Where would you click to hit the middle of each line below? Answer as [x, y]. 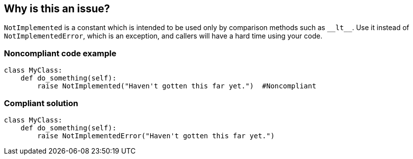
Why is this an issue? [57, 9]
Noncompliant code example [60, 53]
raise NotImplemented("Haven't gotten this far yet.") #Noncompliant [177, 86]
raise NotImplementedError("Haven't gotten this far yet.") [156, 136]
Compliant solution [41, 103]
